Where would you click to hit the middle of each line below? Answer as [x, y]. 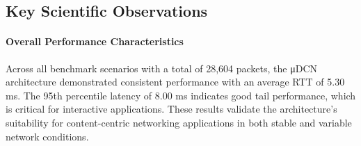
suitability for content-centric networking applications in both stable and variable [179, 122]
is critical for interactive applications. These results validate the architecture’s [171, 109]
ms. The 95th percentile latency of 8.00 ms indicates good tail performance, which [181, 95]
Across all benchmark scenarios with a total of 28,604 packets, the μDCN [161, 68]
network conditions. [47, 136]
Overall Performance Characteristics [95, 41]
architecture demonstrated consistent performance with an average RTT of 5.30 [175, 82]
